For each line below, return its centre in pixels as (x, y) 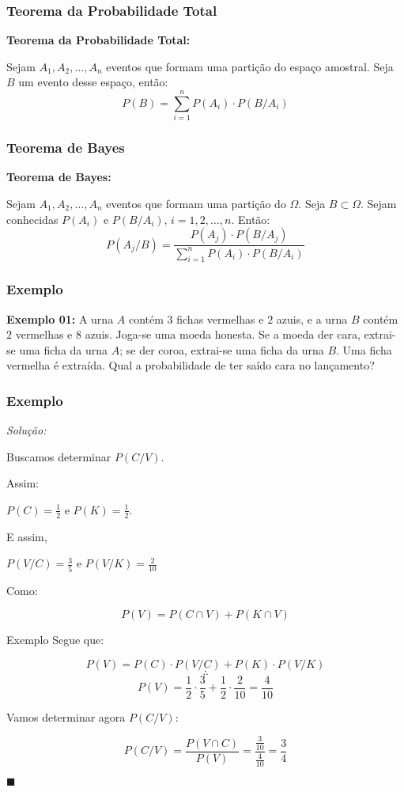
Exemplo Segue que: (55, 640)
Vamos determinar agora (66, 716)
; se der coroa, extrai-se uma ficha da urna (222, 349)
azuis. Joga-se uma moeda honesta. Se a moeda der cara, (223, 334)
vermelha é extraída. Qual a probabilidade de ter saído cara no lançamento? (191, 365)
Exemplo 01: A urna (60, 318)
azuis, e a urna (312, 318)
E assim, (27, 536)
